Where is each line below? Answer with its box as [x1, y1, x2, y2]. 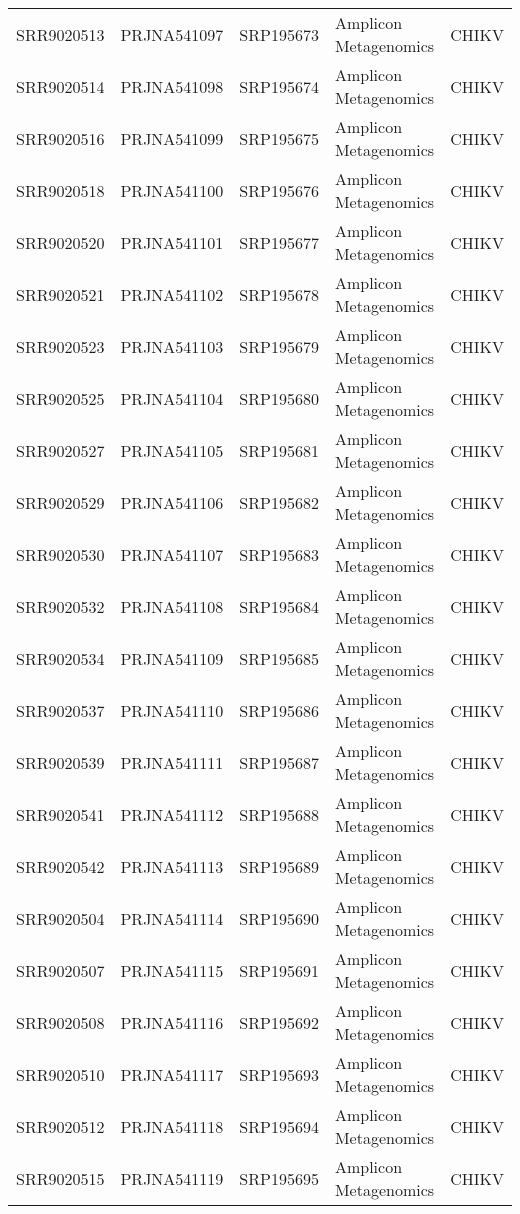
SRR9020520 [16, 230, 105, 254]
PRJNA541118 [120, 1114, 224, 1138]
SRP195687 [239, 750, 319, 774]
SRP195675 [239, 126, 319, 150]
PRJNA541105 [120, 438, 224, 462]
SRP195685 [239, 646, 319, 670]
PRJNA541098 [120, 74, 224, 98]
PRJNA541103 [120, 334, 224, 358]
